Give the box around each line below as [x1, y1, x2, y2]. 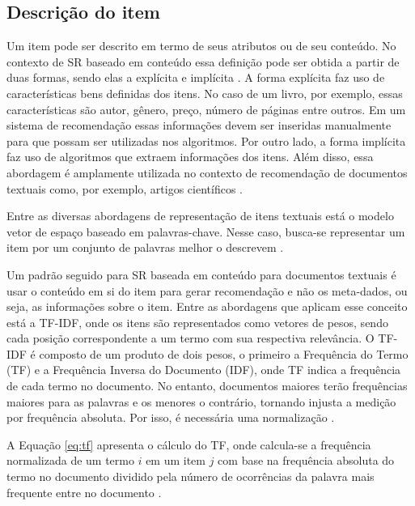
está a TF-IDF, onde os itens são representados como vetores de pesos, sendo [6, 313, 388, 330]
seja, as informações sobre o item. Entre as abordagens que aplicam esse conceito [6, 298, 408, 315]
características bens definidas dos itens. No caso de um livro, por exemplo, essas [6, 84, 403, 101]
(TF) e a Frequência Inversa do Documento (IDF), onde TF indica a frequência [6, 361, 401, 378]
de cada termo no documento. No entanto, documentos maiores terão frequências [6, 377, 408, 394]
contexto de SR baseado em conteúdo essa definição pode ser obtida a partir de [6, 53, 400, 70]
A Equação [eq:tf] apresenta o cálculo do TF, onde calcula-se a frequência [6, 436, 371, 453]
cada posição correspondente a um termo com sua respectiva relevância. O [6, 330, 375, 347]
